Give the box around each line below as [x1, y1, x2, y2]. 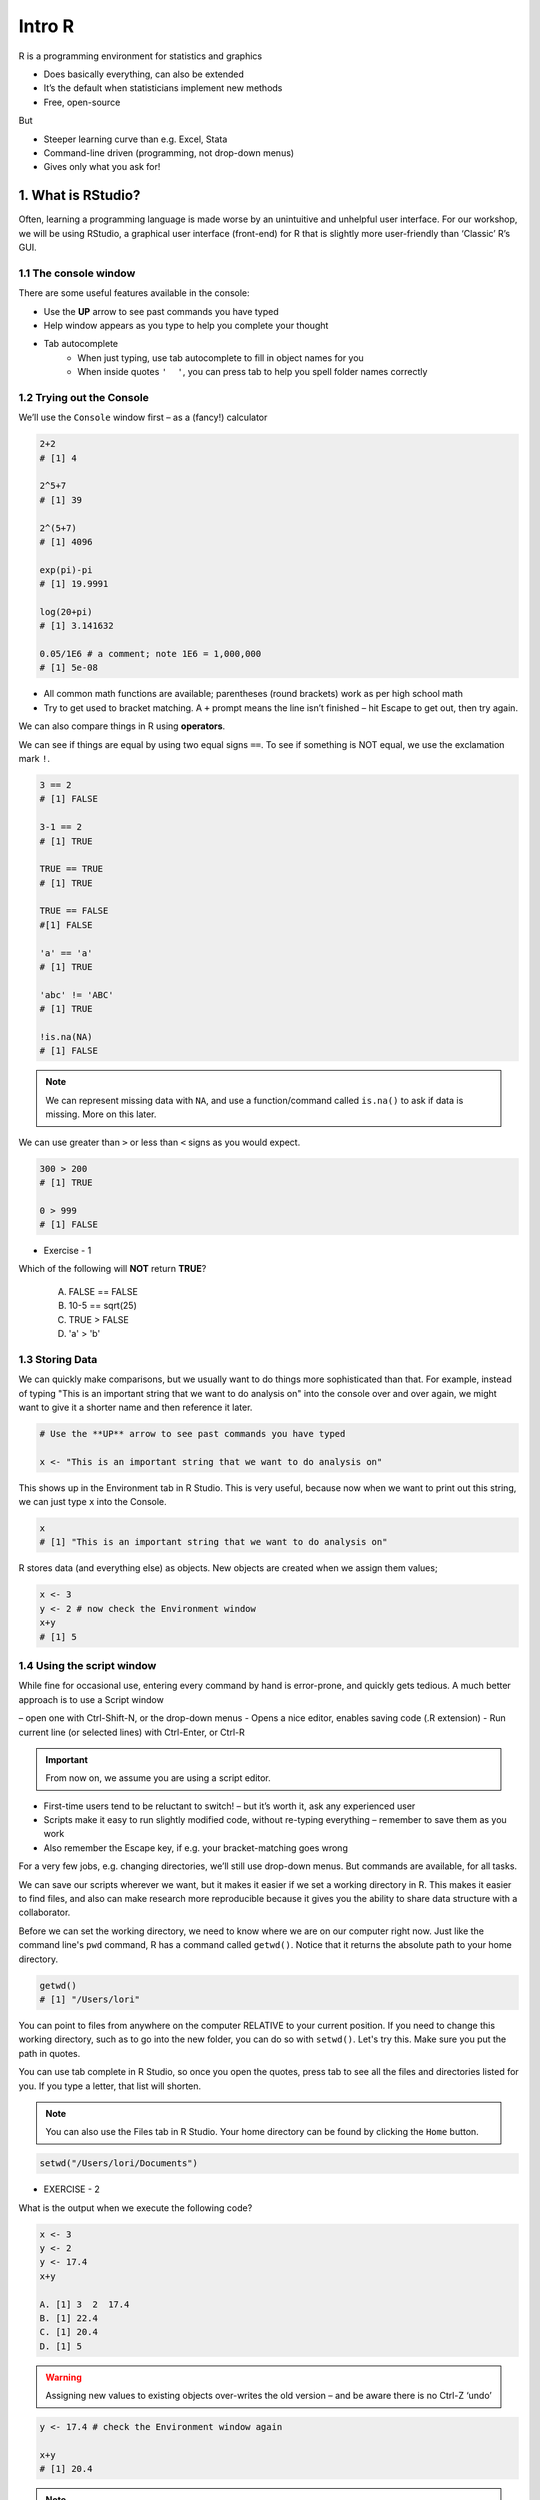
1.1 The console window [18, 266, 136, 280]
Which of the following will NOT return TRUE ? [18, 1263, 207, 1275]
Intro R [18, 15, 75, 37]
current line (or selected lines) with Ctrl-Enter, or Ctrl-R [18, 1726, 245, 1738]
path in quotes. [18, 2047, 81, 2059]
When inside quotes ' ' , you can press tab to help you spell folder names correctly [77, 366, 428, 378]
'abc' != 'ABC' [39, 989, 114, 1000]
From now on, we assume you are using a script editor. [45, 1772, 272, 1784]
